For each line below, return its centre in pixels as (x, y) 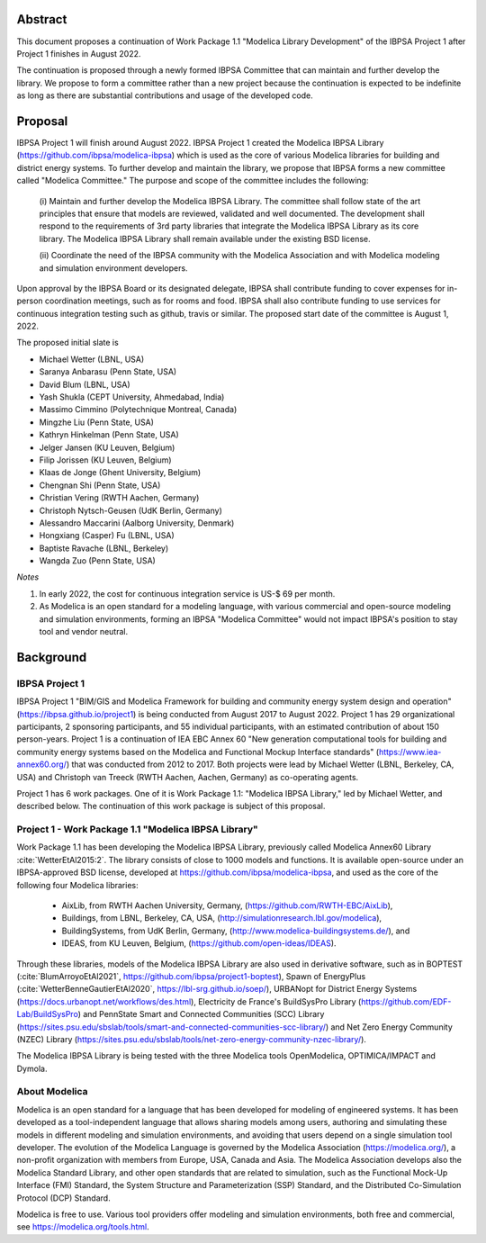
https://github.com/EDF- (406, 1001)
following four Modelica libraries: (77, 885)
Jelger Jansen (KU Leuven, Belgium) (107, 447)
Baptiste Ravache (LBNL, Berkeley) (104, 548)
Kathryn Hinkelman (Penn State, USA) (109, 435)
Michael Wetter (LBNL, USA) (92, 359)
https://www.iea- (410, 752)
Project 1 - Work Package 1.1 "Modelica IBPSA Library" (137, 830)
